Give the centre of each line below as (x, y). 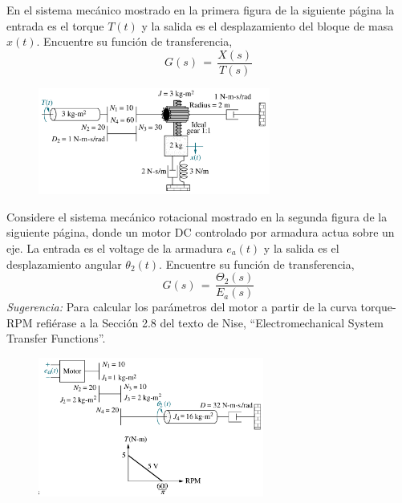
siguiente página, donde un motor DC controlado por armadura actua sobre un (201, 232)
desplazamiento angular (64, 264)
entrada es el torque (55, 25)
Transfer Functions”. (56, 338)
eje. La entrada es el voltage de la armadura (115, 247)
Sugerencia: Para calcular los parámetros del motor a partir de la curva (182, 307)
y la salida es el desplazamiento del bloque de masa (268, 25)
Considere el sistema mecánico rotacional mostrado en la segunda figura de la (197, 216)
